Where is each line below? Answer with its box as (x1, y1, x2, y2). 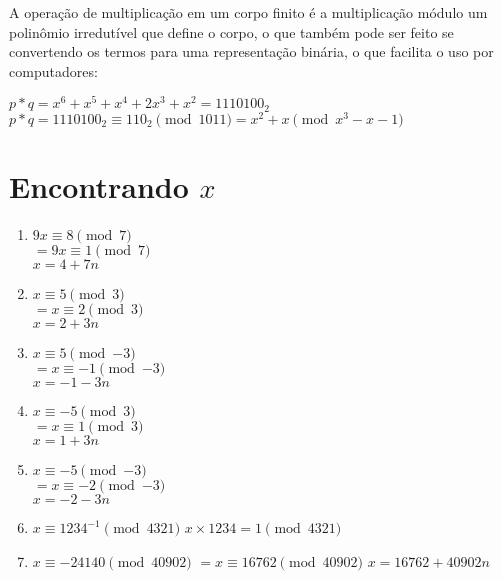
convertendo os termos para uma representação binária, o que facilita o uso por (9, 41, 494, 62)
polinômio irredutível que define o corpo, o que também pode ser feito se (9, 21, 454, 42)
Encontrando (9, 166, 189, 207)
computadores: (9, 60, 98, 81)
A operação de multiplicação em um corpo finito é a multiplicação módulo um (9, 2, 488, 22)
